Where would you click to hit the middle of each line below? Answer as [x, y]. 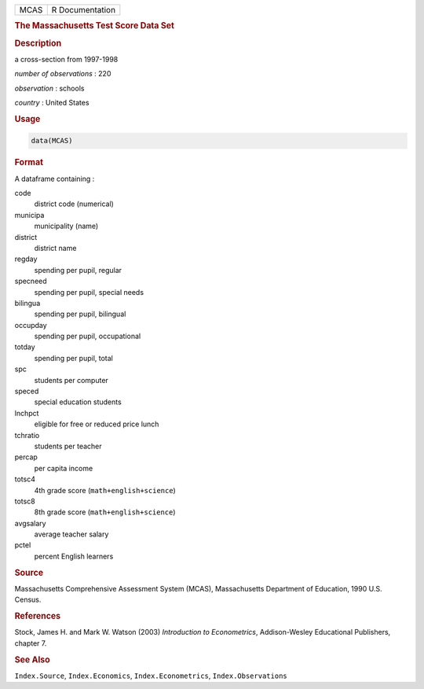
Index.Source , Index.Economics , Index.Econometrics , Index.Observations [151, 676]
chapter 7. [31, 643]
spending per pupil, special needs [89, 292]
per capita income [64, 468]
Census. [28, 600]
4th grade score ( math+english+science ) [105, 490]
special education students [78, 402]
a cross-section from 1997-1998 [66, 59]
